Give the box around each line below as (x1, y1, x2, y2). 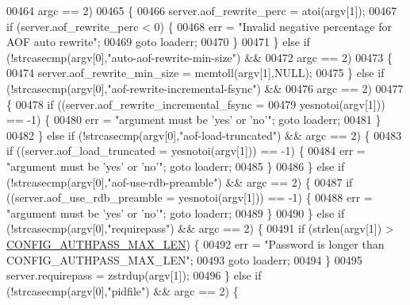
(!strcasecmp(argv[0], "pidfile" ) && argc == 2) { (6, 282, 239, 299)
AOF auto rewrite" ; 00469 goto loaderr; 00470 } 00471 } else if (6, 33, 310, 50)
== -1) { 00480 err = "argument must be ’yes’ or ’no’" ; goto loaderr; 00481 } (6, 111, 381, 128)
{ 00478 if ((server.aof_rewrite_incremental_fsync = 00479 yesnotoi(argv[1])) (6, 95, 385, 112)
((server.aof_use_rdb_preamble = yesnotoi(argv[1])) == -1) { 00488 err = (6, 189, 373, 206)
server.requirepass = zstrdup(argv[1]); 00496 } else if (6, 267, 262, 284)
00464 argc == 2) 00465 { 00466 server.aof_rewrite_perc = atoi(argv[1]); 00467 (6, 2, 397, 18)
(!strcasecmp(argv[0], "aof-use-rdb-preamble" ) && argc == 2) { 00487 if (6, 173, 353, 190)
